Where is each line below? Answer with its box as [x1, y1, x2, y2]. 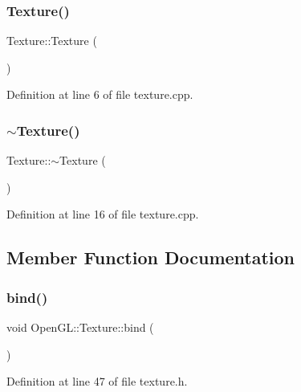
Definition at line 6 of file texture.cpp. [6, 86, 193, 103]
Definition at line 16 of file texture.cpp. [6, 206, 199, 223]
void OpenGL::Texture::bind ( [6, 319, 154, 335]
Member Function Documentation [6, 245, 295, 270]
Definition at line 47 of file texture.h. [6, 373, 188, 390]
